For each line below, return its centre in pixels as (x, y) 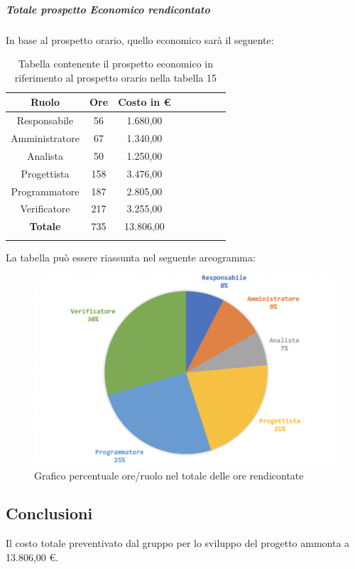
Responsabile (45, 120)
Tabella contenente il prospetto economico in (115, 64)
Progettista (45, 173)
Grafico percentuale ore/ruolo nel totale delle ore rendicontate (169, 475)
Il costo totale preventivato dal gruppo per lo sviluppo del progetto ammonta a (178, 543)
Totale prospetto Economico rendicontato (108, 9)
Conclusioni (49, 513)
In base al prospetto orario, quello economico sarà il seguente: (140, 39)
